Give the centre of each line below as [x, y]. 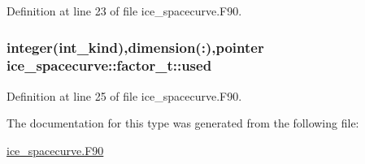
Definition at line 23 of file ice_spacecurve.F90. [124, 11]
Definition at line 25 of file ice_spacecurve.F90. [124, 95]
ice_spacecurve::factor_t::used [109, 65]
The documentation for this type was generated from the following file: [183, 123]
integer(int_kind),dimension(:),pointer [135, 47]
